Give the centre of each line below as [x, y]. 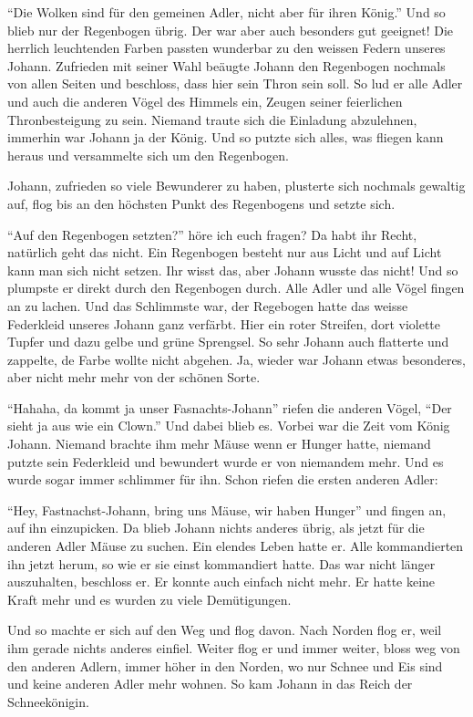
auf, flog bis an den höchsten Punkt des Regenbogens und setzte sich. [201, 203]
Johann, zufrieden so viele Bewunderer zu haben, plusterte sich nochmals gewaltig [236, 186]
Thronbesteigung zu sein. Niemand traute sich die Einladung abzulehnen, [212, 119]
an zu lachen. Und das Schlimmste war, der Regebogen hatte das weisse [208, 305]
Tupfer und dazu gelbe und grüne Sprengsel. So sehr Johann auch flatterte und [228, 342]
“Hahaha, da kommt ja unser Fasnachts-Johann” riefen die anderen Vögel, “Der [230, 407]
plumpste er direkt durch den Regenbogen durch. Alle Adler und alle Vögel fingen [236, 288]
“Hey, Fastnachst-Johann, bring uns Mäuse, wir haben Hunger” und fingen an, [227, 509]
